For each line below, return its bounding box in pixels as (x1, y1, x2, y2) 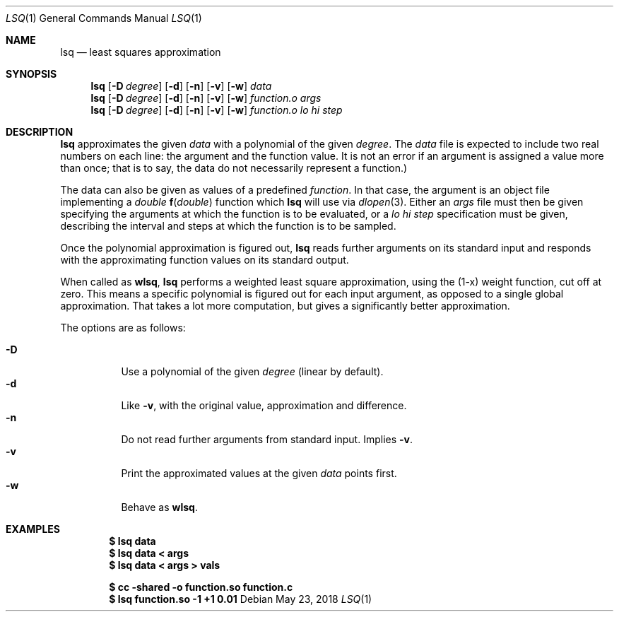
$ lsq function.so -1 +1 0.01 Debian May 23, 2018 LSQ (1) (109, 593, 372, 605)
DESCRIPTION (6, 126, 73, 138)
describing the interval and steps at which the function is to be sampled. (60, 220, 396, 232)
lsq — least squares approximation (60, 46, 221, 58)
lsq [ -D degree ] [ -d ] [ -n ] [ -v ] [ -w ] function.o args (90, 92, 322, 104)
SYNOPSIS (6, 68, 57, 80)
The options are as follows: (60, 322, 186, 334)
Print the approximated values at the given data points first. (121, 467, 397, 479)
